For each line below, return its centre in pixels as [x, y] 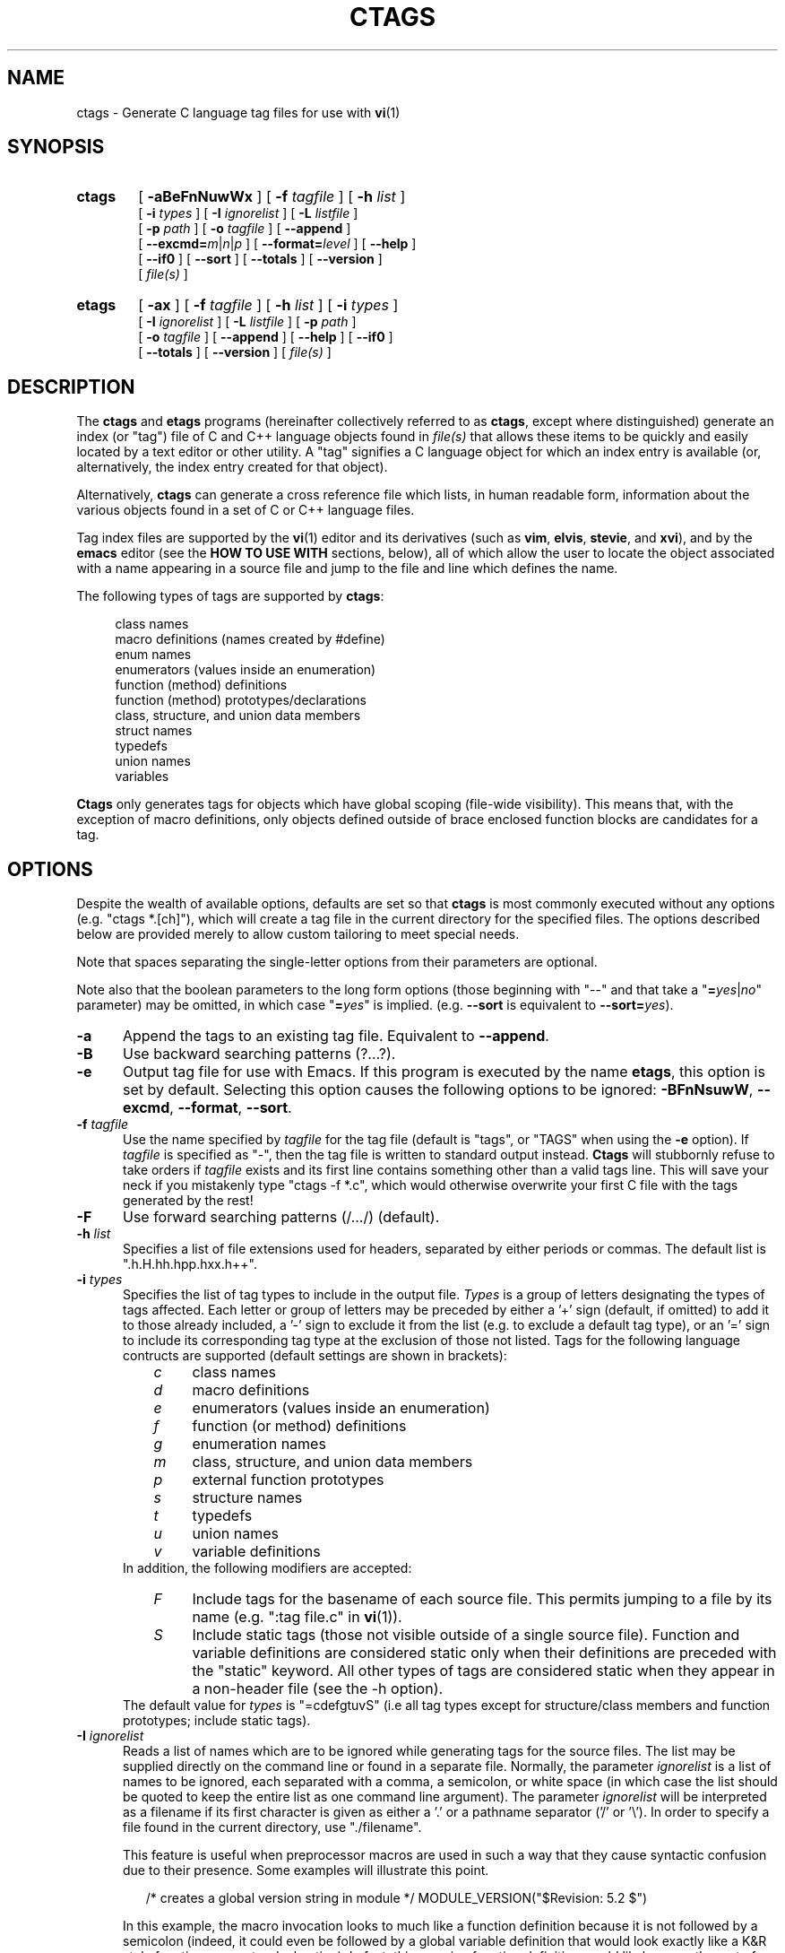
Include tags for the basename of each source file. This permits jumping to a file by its [482, 1599]
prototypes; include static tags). [217, 1721]
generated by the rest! [188, 1201]
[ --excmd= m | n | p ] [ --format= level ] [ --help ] [277, 244]
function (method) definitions [201, 685]
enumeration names [259, 1444]
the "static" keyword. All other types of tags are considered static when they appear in [483, 1671]
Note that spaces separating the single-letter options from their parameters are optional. [337, 962]
